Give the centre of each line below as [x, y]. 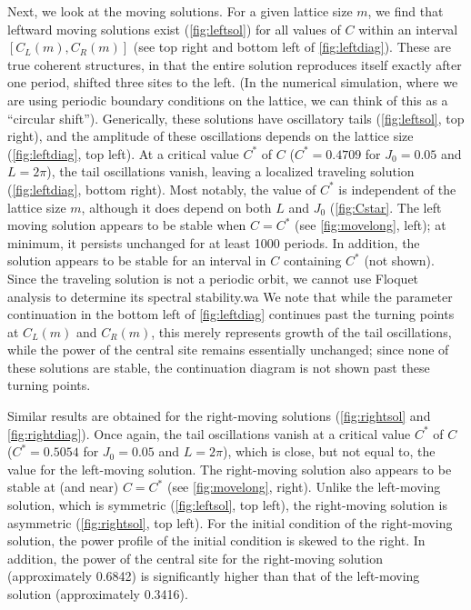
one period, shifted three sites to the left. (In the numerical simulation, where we [233, 82]
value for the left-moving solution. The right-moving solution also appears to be [230, 469]
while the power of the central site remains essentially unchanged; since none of [228, 350]
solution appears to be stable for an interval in [137, 260]
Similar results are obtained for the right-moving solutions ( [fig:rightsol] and [219, 416]
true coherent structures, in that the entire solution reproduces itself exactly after [235, 64]
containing [312, 260]
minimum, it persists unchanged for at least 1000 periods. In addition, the [214, 242]
